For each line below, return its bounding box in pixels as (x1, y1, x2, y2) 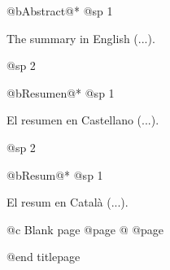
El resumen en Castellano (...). (7, 111, 159, 128)
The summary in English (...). (7, 29, 155, 46)
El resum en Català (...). (7, 194, 129, 211)
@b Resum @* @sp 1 (7, 166, 103, 183)
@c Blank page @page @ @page (7, 220, 164, 237)
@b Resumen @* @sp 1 (7, 84, 115, 101)
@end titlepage (7, 248, 81, 265)
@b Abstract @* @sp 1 (7, 2, 113, 19)
